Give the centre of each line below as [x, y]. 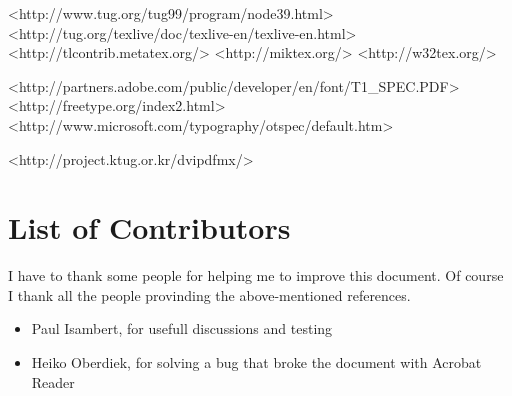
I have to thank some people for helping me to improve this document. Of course [256, 275]
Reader [53, 381]
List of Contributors [149, 227]
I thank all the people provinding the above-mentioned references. [209, 294]
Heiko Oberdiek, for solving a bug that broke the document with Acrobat [256, 362]
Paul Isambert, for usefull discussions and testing [182, 328]
